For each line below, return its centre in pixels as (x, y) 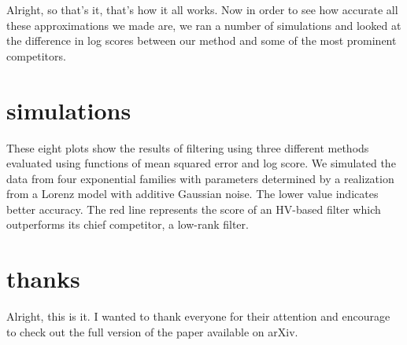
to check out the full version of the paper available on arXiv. (152, 331)
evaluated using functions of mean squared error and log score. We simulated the (201, 163)
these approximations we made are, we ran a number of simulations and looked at (204, 25)
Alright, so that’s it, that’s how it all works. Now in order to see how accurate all (202, 9)
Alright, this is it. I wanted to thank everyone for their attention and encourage (198, 316)
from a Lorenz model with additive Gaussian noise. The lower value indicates (192, 194)
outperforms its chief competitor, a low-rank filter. (128, 224)
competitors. (36, 55)
